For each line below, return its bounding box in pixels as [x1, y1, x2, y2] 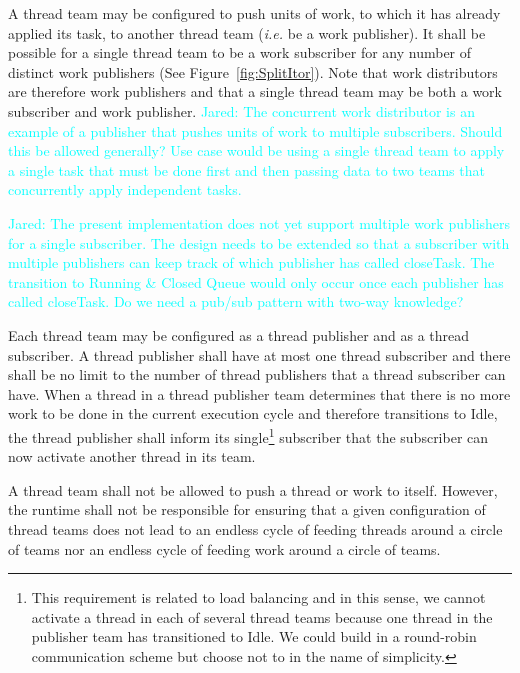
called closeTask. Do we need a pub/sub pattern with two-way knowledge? [8, 291, 464, 312]
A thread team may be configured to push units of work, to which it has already [8, 3, 501, 23]
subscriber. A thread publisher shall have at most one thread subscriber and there [8, 344, 511, 365]
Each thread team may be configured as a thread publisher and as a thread [8, 324, 470, 345]
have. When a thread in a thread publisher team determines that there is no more [8, 383, 511, 404]
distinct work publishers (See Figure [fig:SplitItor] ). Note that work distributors [8, 61, 498, 82]
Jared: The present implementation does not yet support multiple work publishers [8, 212, 511, 233]
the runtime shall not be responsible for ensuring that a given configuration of [8, 499, 486, 520]
